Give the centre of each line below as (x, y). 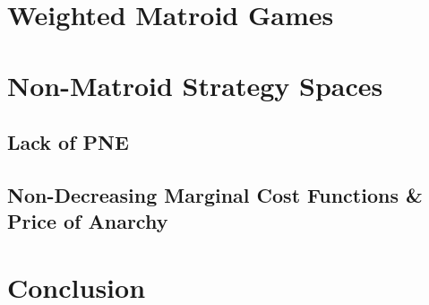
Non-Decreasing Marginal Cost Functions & (215, 194)
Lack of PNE (68, 142)
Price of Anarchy (88, 221)
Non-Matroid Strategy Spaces (195, 85)
